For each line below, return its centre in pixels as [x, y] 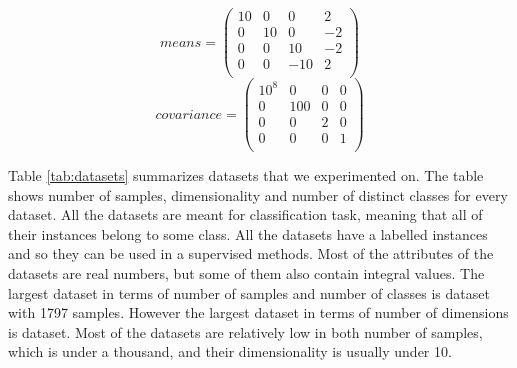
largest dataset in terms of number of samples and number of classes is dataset [249, 292]
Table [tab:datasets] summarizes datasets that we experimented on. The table [246, 174]
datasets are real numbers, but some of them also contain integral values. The [246, 272]
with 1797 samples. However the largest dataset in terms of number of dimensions [258, 312]
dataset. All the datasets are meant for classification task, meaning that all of [245, 214]
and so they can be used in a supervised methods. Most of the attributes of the [251, 253]
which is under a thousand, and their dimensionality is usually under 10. [230, 351]
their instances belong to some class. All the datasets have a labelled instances [248, 233]
